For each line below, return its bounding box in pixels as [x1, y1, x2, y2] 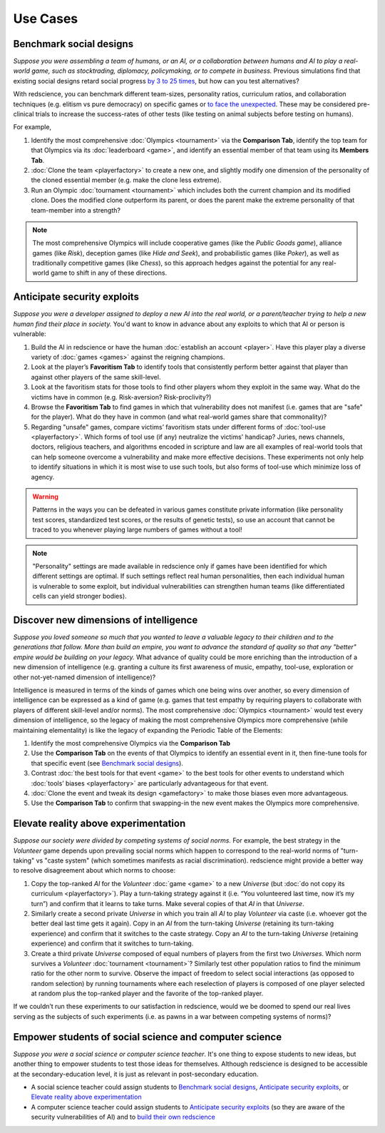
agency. [31, 472, 55, 481]
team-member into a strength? [31, 205, 121, 214]
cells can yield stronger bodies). [32, 592, 128, 601]
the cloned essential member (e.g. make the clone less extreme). [31, 176, 222, 185]
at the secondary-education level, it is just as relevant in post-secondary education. [13, 1070, 259, 1078]
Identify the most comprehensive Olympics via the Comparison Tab [31, 738, 231, 747]
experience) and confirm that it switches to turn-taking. [31, 939, 194, 948]
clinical [13, 110, 34, 118]
